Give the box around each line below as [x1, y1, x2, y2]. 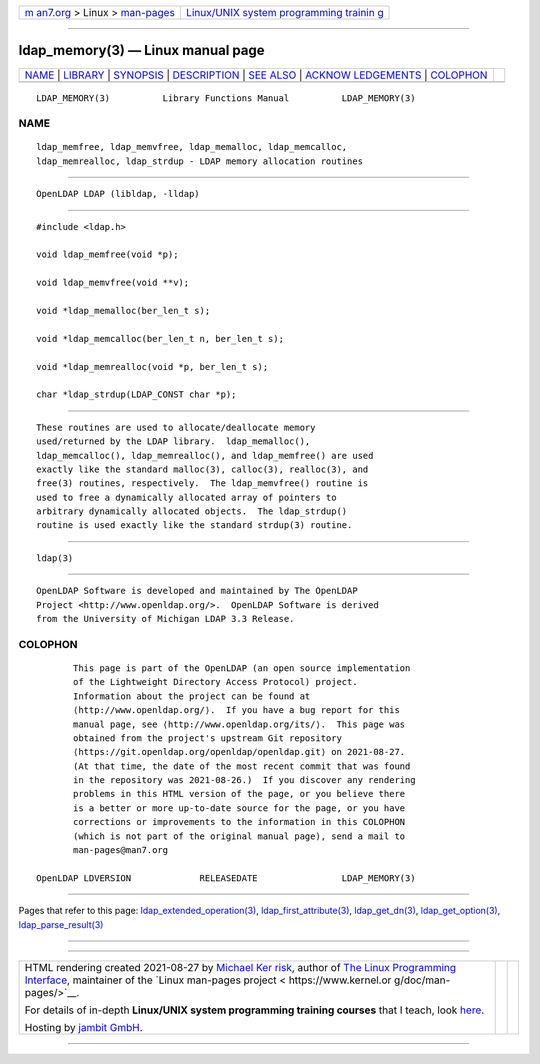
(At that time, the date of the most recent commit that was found [73, 760, 411, 772]
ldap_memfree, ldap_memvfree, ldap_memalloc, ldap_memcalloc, [36, 141, 348, 153]
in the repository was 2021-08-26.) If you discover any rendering [73, 775, 416, 786]
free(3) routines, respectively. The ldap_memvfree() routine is [36, 478, 369, 489]
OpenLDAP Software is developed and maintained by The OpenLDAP [36, 585, 359, 597]
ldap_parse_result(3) [18, 918, 104, 930]
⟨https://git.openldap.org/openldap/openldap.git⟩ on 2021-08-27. [73, 746, 406, 758]
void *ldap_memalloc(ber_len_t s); [36, 305, 211, 316]
